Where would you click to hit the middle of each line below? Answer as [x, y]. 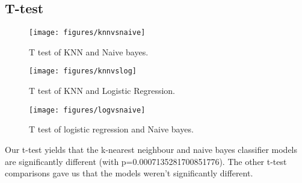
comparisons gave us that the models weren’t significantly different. [129, 173]
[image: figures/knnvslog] [83, 71]
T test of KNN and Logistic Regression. [102, 91]
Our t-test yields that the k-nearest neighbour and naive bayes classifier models [151, 149]
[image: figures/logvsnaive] [87, 110]
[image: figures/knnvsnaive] [87, 33]
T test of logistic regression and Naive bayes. [111, 129]
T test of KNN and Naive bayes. [89, 51]
